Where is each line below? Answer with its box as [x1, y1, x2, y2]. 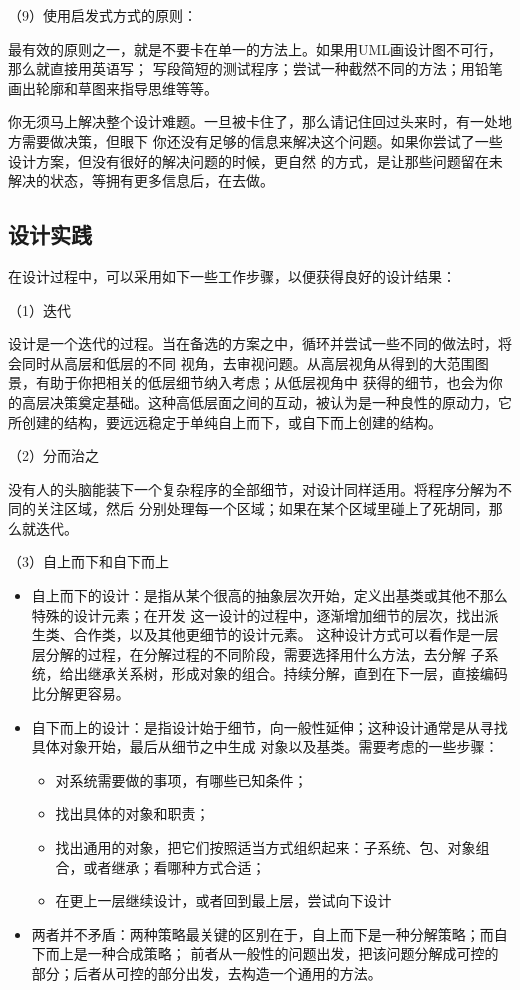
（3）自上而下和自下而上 [8, 551, 169, 572]
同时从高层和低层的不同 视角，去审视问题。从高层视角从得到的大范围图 [21, 352, 489, 373]
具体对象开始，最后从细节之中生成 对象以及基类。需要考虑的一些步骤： [31, 736, 499, 757]
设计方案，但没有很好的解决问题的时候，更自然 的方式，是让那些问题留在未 [8, 150, 503, 171]
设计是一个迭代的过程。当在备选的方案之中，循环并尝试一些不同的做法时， [8, 333, 498, 354]
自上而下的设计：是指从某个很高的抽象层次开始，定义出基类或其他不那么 [31, 585, 508, 606]
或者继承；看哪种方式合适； [83, 856, 266, 877]
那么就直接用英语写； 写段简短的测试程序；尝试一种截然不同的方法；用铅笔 [8, 58, 503, 79]
